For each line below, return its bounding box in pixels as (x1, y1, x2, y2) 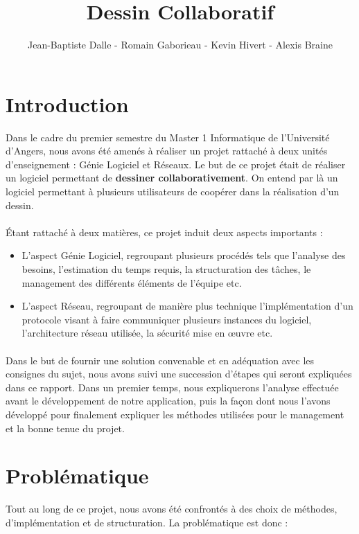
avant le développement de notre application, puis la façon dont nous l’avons (6, 393, 331, 408)
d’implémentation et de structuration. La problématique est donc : (6, 515, 288, 529)
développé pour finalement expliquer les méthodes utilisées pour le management (6, 407, 344, 421)
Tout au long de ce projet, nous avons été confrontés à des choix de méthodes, (6, 501, 338, 516)
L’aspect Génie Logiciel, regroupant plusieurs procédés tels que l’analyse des (21, 248, 346, 262)
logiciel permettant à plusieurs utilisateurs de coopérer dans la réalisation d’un (6, 184, 340, 199)
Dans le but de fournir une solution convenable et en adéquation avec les (6, 353, 315, 367)
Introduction (6, 89, 129, 118)
